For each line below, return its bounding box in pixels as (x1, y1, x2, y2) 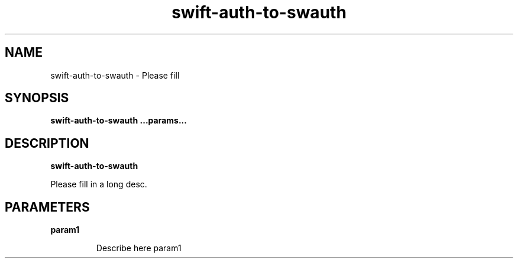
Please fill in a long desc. (50, 179, 147, 190)
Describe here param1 (96, 243, 182, 254)
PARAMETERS (5, 199, 90, 215)
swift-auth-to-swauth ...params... (50, 115, 187, 126)
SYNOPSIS (5, 90, 69, 106)
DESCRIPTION (5, 135, 89, 151)
